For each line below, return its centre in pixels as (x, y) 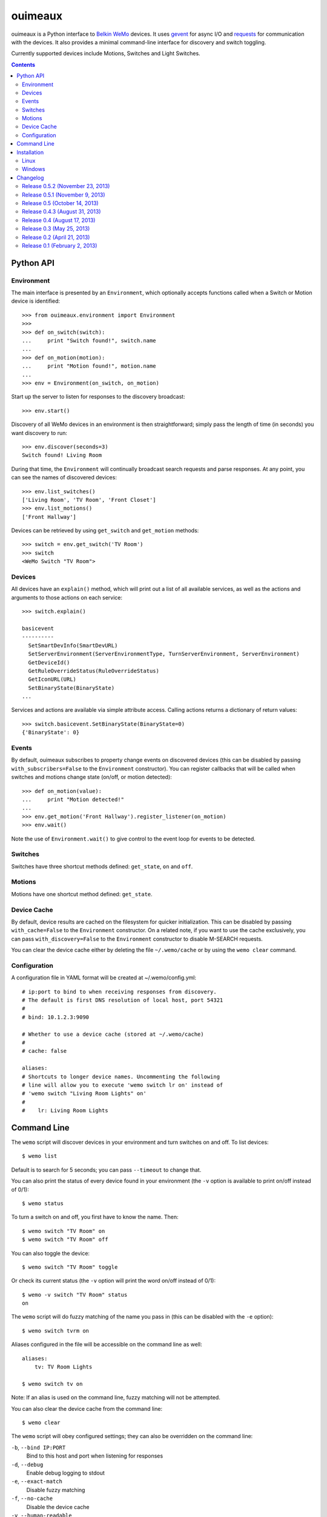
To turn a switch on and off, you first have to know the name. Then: (95, 1217)
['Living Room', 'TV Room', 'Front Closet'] (89, 500)
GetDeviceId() (49, 662)
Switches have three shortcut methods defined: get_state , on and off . (102, 866)
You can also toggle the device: (51, 1253)
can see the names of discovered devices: (64, 478)
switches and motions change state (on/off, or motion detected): (91, 777)
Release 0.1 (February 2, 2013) (60, 245)
